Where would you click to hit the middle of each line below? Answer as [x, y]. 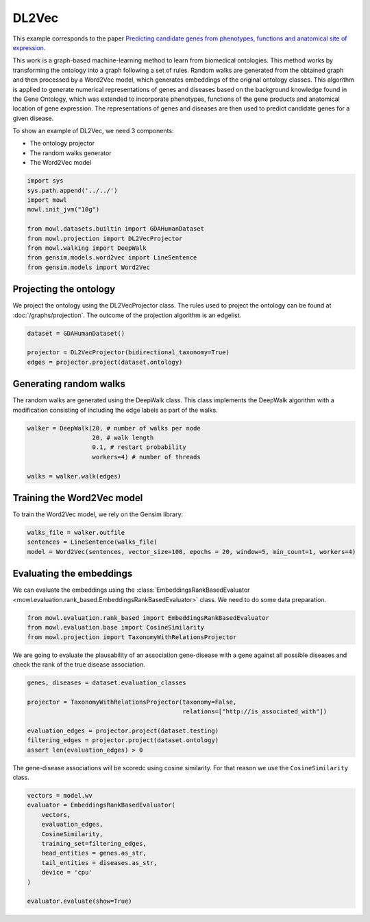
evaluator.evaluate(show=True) [80, 901]
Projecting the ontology [64, 289]
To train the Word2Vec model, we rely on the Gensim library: [98, 514]
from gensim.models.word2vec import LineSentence [112, 258]
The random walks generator [71, 153]
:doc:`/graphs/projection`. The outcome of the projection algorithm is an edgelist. [127, 315]
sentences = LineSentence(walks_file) [92, 542]
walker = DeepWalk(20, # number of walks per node [114, 428]
